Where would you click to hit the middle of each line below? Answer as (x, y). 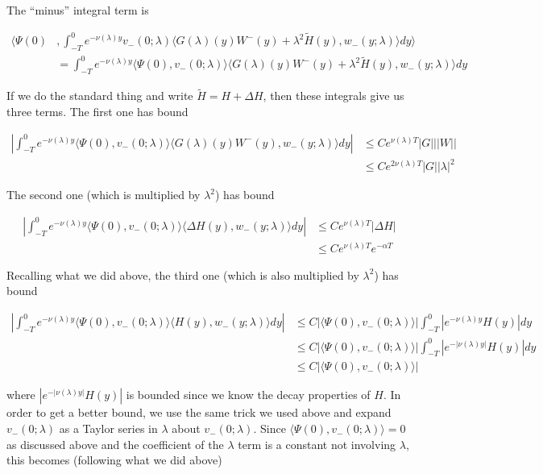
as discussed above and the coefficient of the (115, 444)
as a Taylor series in (108, 428)
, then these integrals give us (334, 96)
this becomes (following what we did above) (114, 460)
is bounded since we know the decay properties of (248, 395)
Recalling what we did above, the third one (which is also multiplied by (183, 274)
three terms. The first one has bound (97, 112)
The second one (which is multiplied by (104, 195)
